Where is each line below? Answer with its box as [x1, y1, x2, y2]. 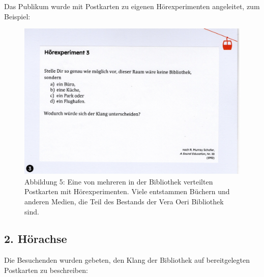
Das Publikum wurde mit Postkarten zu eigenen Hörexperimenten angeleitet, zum [4, 1, 260, 11]
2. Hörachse [4, 231, 67, 247]
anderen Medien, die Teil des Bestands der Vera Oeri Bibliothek [24, 196, 224, 206]
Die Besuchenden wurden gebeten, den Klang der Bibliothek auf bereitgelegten [4, 255, 250, 265]
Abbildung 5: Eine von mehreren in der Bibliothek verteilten [24, 176, 213, 187]
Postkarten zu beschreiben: [4, 264, 88, 275]
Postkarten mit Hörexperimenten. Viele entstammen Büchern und [24, 186, 230, 197]
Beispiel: [4, 11, 31, 21]
